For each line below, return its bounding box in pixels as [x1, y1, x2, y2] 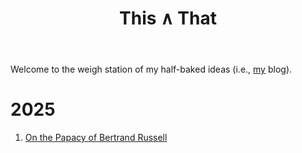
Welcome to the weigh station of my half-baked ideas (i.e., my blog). [10, 63, 293, 76]
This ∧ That [119, 7, 217, 30]
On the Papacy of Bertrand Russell [24, 132, 168, 144]
